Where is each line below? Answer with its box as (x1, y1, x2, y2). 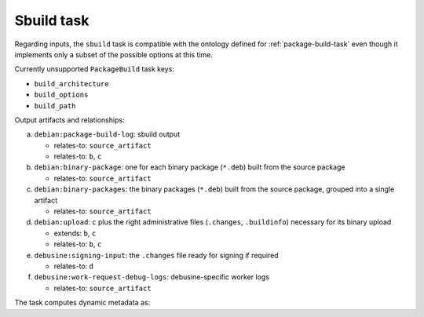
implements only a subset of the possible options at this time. (14, 49, 214, 59)
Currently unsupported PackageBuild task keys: (14, 64, 174, 74)
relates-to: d (53, 261, 94, 271)
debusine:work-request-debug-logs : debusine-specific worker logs (34, 272, 270, 282)
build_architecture (34, 79, 109, 88)
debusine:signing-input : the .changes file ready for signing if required (34, 250, 279, 260)
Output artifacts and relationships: (14, 115, 125, 125)
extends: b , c (53, 228, 97, 238)
